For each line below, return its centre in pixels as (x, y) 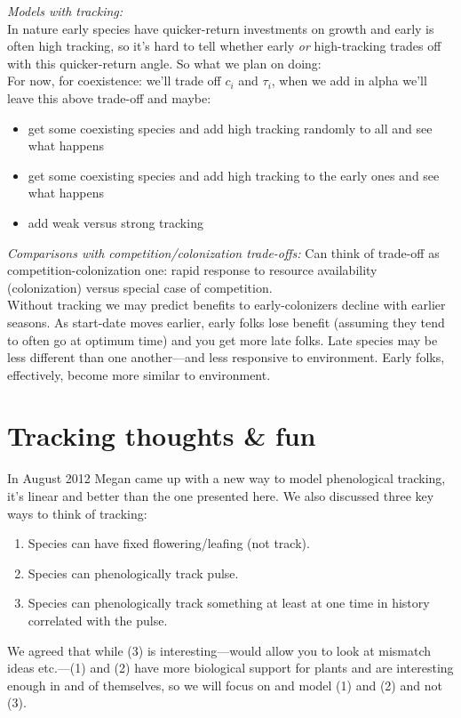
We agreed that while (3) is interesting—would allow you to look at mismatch (219, 650)
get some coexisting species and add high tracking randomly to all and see (230, 128)
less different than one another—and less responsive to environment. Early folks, (226, 357)
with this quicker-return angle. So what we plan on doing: (164, 63)
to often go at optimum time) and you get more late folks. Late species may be (223, 339)
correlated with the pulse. (98, 620)
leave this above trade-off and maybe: (109, 97)
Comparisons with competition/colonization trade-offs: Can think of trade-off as (223, 252)
